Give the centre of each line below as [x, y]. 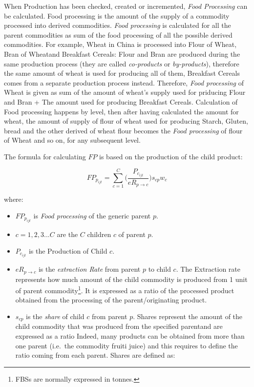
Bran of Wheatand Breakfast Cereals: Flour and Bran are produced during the [122, 54]
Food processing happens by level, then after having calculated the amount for [121, 111]
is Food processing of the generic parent [92, 215]
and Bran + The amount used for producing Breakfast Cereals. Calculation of [121, 101]
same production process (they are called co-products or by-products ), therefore [122, 63]
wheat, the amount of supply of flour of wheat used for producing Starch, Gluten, [126, 121]
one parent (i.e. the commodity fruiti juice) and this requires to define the [127, 345]
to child [159, 269]
